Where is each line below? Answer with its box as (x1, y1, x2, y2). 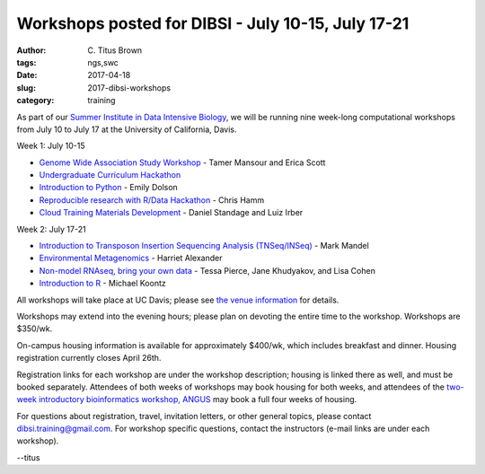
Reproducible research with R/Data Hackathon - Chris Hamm (39, 194, 265, 206)
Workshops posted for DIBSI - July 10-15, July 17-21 (16, 13, 410, 33)
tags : (16, 57, 37, 67)
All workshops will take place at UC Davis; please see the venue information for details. (16, 294, 339, 305)
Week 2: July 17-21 (16, 224, 86, 234)
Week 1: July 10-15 (16, 140, 85, 152)
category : (16, 95, 55, 106)
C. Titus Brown (87, 45, 143, 56)
